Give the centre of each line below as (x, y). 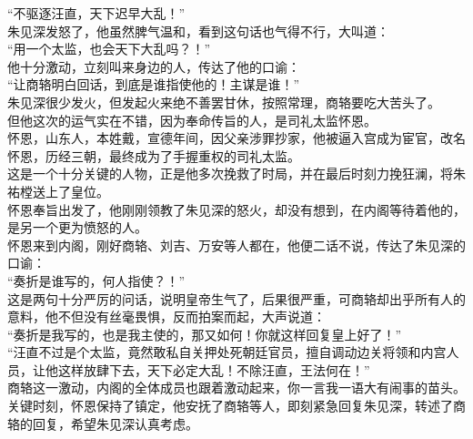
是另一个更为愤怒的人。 (77, 227)
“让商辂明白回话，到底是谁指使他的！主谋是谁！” (154, 84)
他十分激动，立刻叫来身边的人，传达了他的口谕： (154, 66)
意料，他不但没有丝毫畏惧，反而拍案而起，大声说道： (166, 316)
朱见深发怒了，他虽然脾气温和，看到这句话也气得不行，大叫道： (198, 31)
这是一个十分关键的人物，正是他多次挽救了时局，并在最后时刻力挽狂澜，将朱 (236, 174)
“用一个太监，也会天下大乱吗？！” (109, 49)
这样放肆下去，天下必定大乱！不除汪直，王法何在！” (214, 369)
